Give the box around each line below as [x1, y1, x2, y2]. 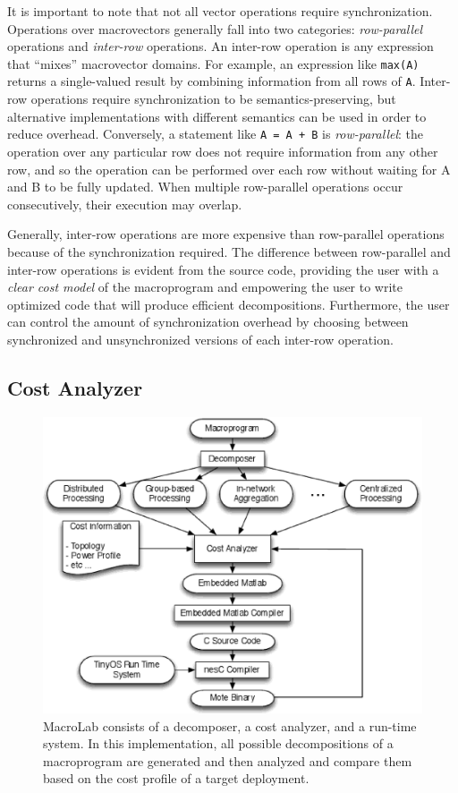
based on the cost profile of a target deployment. [43, 769, 310, 788]
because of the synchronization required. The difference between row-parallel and [7, 242, 451, 260]
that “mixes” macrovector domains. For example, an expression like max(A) [7, 54, 420, 72]
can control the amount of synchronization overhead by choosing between [7, 312, 409, 331]
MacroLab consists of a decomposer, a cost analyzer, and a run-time [43, 716, 417, 735]
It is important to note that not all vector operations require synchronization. [7, 2, 433, 20]
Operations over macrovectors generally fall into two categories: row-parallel [7, 19, 423, 38]
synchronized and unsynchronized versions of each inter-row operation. [7, 329, 394, 348]
